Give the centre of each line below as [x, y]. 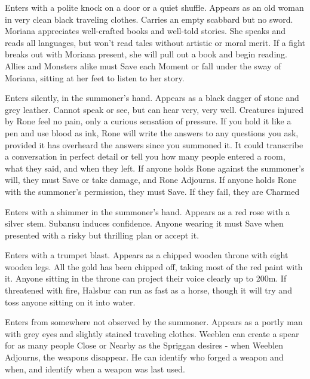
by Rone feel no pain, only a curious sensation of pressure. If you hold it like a [148, 121]
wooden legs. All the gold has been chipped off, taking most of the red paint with [154, 266]
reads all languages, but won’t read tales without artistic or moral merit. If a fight [155, 42]
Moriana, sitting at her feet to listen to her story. [95, 77]
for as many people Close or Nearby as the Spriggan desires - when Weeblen [144, 345]
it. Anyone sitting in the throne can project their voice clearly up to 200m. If [146, 278]
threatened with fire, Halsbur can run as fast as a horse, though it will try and [148, 290]
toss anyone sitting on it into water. [70, 302]
